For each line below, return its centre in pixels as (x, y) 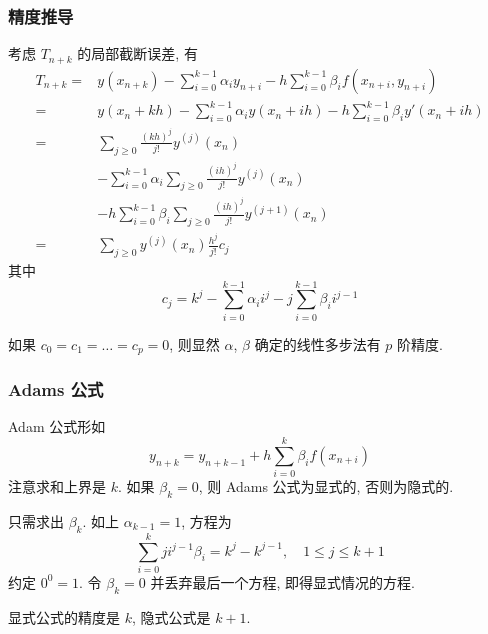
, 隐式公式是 (171, 616)
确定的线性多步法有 (317, 343)
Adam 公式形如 (57, 426)
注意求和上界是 (57, 486)
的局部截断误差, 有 (137, 53)
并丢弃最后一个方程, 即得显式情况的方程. (282, 581)
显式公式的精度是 (64, 616)
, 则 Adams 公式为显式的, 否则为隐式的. (326, 486)
